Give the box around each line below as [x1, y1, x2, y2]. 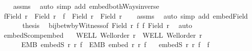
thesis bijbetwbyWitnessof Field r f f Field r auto [22, 20, 192, 30]
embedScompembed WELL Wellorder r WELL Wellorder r [3, 29, 202, 40]
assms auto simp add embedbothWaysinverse [13, 1, 159, 11]
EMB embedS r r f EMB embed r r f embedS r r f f [21, 39, 209, 50]
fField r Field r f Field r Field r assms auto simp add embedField [3, 10, 248, 21]
